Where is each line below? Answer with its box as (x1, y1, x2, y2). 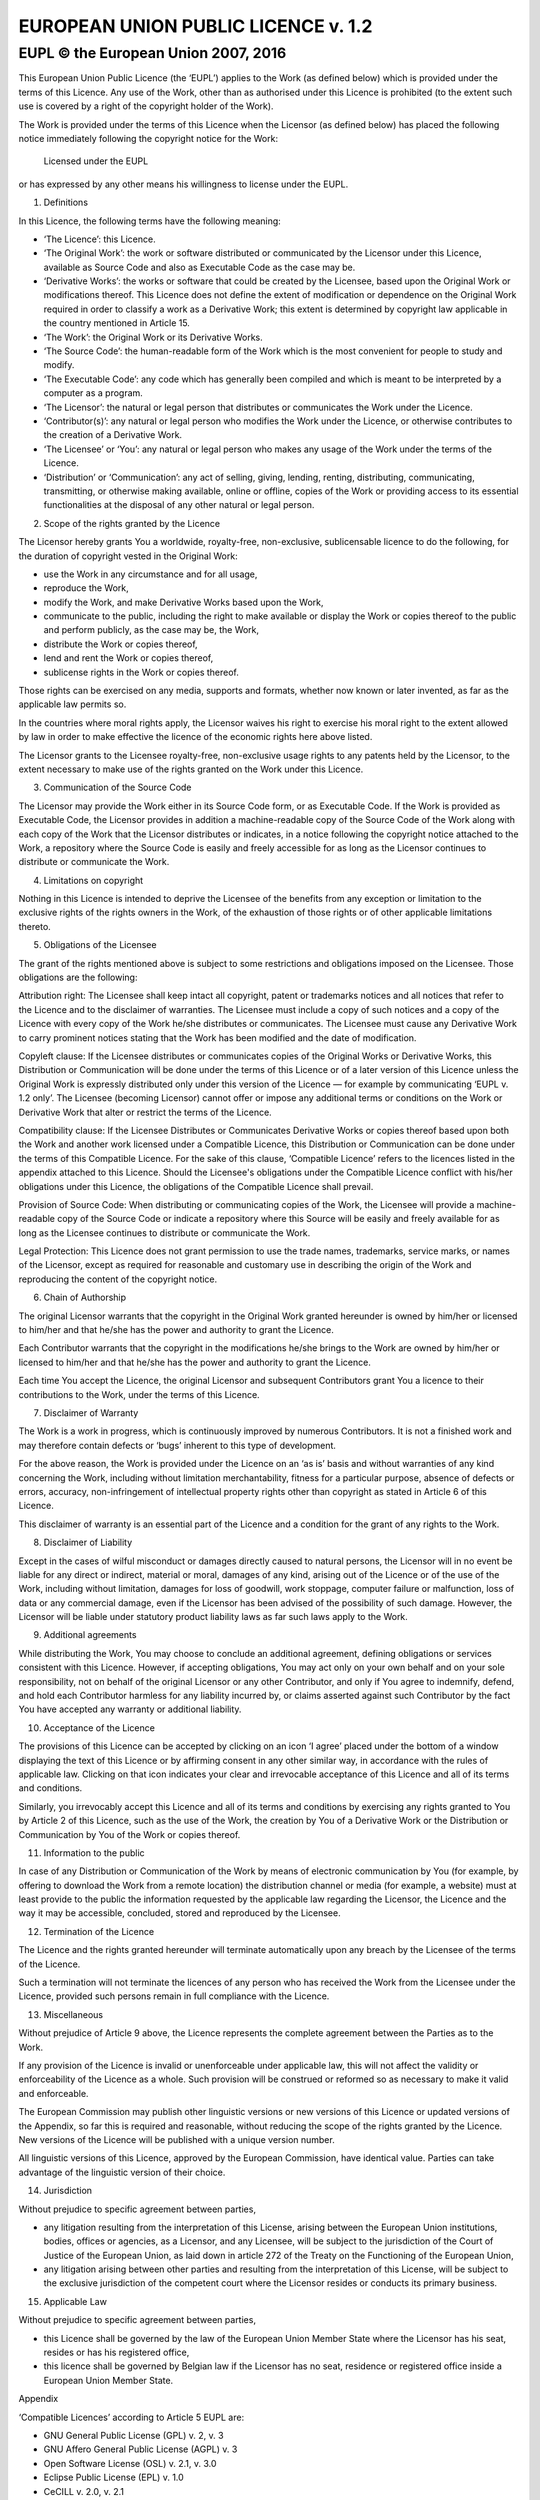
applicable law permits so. (18, 698, 127, 710)
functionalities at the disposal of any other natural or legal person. (43, 499, 315, 511)
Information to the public (43, 1846, 145, 1859)
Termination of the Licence (43, 1925, 155, 1937)
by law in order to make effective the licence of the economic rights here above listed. (18, 731, 373, 743)
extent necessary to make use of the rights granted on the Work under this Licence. (18, 763, 364, 775)
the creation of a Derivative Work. (43, 429, 183, 441)
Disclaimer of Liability (43, 1536, 133, 1549)
